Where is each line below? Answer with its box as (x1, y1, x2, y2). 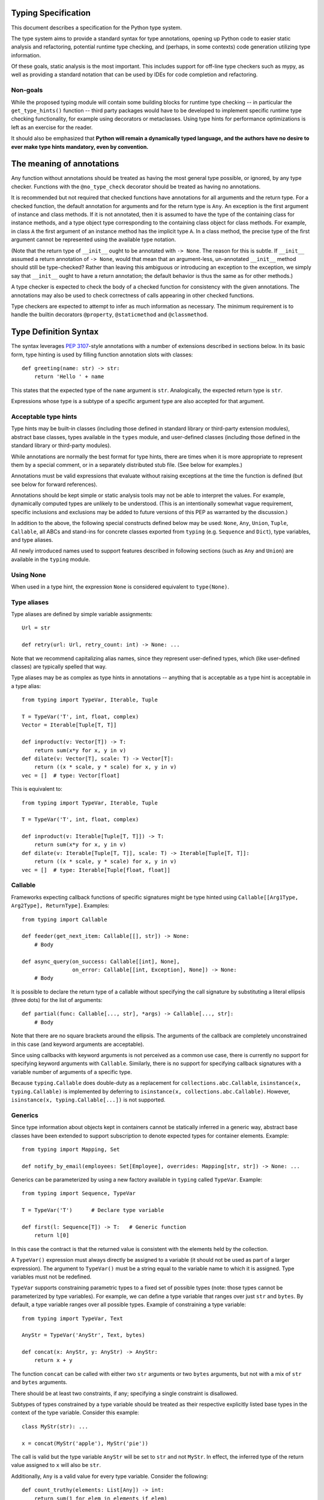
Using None (11, 571, 46, 579)
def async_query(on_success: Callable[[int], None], (22, 958, 180, 965)
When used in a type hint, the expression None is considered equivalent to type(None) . (11, 583, 229, 590)
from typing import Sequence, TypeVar (22, 1190, 136, 1197)
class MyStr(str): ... (22, 1423, 89, 1430)
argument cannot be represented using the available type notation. (11, 236, 176, 243)
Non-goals (11, 86, 43, 94)
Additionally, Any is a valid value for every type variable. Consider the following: (11, 1472, 208, 1480)
